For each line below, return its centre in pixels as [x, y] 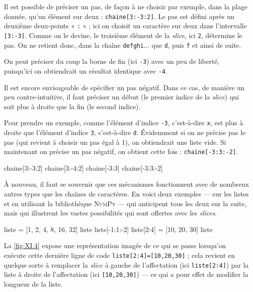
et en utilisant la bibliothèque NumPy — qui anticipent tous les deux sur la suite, [125, 203]
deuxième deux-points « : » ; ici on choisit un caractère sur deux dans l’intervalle [126, 26]
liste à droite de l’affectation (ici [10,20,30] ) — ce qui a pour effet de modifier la [126, 274]
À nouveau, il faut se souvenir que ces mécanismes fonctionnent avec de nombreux [126, 184]
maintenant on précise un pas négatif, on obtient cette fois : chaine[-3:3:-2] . [121, 151]
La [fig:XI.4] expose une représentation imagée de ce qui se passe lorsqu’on [115, 245]
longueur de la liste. [33, 284]
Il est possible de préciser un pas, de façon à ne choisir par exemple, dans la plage [126, 6]
